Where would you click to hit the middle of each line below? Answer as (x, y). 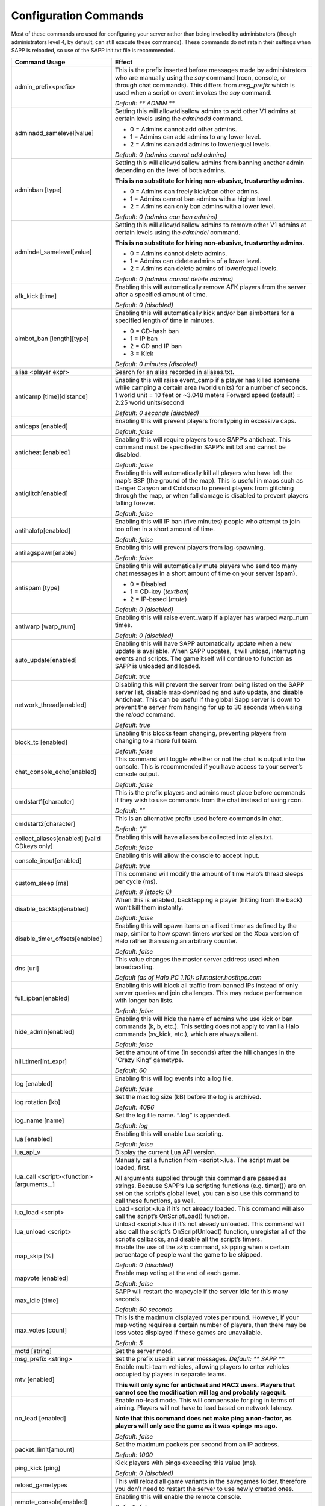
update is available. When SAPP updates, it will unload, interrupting (210, 651)
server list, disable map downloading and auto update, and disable (209, 692)
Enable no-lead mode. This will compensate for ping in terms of (205, 1400)
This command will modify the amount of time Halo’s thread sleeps (209, 873)
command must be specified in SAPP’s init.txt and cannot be (200, 447)
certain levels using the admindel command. (178, 232)
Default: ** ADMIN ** (145, 103)
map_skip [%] (34, 1256)
